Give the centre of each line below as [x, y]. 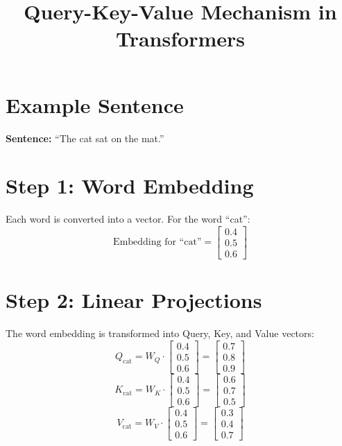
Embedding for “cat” [157, 242]
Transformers [180, 38]
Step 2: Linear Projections [134, 300]
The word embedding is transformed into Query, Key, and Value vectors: [160, 333]
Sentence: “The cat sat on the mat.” [85, 138]
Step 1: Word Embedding [130, 186]
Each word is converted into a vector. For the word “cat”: [128, 219]
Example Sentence [95, 104]
